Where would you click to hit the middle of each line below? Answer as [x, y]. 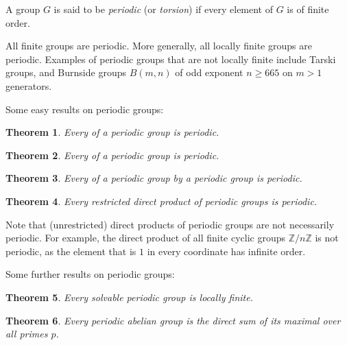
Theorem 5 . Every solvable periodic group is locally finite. [129, 297]
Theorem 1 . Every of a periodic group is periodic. [112, 132]
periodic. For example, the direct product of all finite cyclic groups [146, 238]
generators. [29, 85]
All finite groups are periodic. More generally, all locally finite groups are [159, 46]
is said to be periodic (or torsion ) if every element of [164, 9]
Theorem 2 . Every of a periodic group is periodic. [112, 155]
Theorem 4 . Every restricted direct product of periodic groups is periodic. [161, 201]
